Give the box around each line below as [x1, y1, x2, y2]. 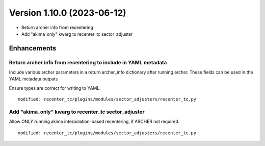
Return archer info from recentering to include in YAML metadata [9, 59, 167, 66]
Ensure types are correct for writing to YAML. [9, 85, 101, 91]
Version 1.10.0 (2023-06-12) [9, 7, 127, 18]
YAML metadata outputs [9, 76, 58, 82]
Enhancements [9, 44, 56, 52]
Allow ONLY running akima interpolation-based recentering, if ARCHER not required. [9, 119, 180, 124]
